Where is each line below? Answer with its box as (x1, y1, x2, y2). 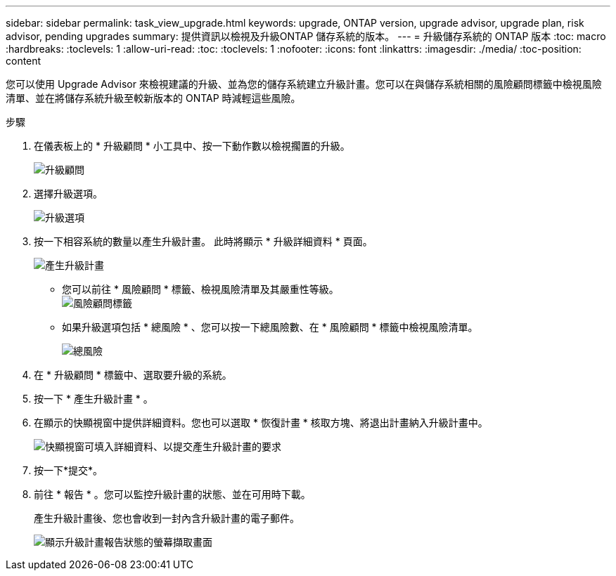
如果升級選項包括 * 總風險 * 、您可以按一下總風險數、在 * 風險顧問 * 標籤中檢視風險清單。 (62, 321, 478, 333)
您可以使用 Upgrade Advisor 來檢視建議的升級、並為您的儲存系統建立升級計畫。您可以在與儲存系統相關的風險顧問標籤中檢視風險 (6, 78, 602, 90)
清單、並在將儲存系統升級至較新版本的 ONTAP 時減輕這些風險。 (6, 92, 301, 104)
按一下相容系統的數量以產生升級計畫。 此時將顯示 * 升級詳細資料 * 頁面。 (34, 235, 373, 247)
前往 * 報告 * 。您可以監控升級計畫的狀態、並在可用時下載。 (34, 488, 311, 500)
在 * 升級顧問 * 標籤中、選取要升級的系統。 (34, 369, 232, 381)
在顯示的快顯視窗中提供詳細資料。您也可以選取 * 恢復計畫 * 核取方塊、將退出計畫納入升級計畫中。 (34, 417, 488, 428)
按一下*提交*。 (34, 464, 103, 476)
